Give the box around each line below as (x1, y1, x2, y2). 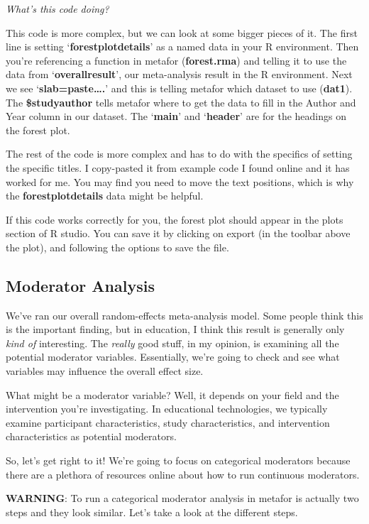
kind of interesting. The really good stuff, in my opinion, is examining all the (6, 335, 339, 350)
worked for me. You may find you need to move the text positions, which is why (6, 174, 354, 189)
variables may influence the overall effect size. (6, 364, 204, 378)
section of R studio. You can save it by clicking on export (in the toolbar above (6, 226, 351, 241)
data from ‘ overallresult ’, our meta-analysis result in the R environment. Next (6, 67, 353, 82)
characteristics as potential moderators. (6, 429, 177, 444)
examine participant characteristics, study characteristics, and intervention (6, 415, 330, 430)
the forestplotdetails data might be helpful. (6, 188, 204, 203)
